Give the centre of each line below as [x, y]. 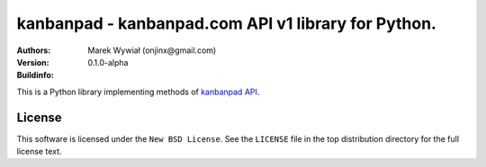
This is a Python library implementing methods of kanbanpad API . [138, 92]
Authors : [34, 50]
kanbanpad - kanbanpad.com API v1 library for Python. [226, 23]
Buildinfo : [35, 75]
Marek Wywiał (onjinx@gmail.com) [152, 50]
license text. [39, 152]
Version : [33, 62]
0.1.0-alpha [108, 62]
